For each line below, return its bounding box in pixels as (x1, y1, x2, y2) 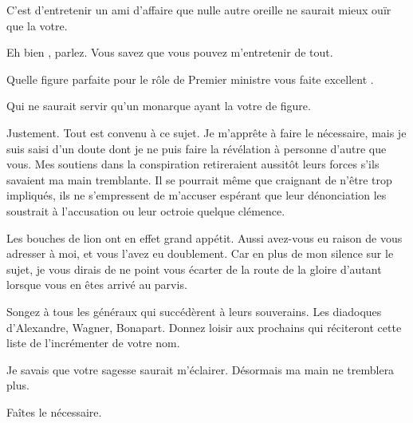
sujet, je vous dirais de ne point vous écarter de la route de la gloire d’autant (6, 260, 382, 277)
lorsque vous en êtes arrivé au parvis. (6, 276, 187, 293)
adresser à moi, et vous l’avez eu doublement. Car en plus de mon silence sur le (6, 245, 394, 262)
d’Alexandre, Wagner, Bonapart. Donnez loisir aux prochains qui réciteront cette (6, 318, 402, 335)
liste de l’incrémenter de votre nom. (6, 334, 180, 351)
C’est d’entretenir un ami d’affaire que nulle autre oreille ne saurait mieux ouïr (6, 2, 391, 18)
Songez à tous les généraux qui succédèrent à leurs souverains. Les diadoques (6, 302, 382, 319)
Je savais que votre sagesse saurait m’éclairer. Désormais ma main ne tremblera (6, 361, 395, 378)
